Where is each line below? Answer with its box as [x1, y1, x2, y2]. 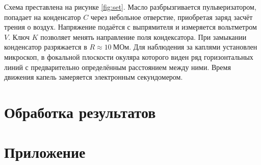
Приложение [4, 142, 86, 162]
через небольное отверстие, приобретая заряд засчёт [90, 11, 253, 22]
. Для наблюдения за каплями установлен [129, 41, 257, 52]
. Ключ [8, 31, 30, 42]
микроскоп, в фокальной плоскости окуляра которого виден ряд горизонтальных [4, 51, 253, 62]
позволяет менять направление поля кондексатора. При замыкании [40, 31, 247, 42]
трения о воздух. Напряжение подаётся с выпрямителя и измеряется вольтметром [4, 21, 257, 32]
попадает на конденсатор [4, 11, 81, 22]
